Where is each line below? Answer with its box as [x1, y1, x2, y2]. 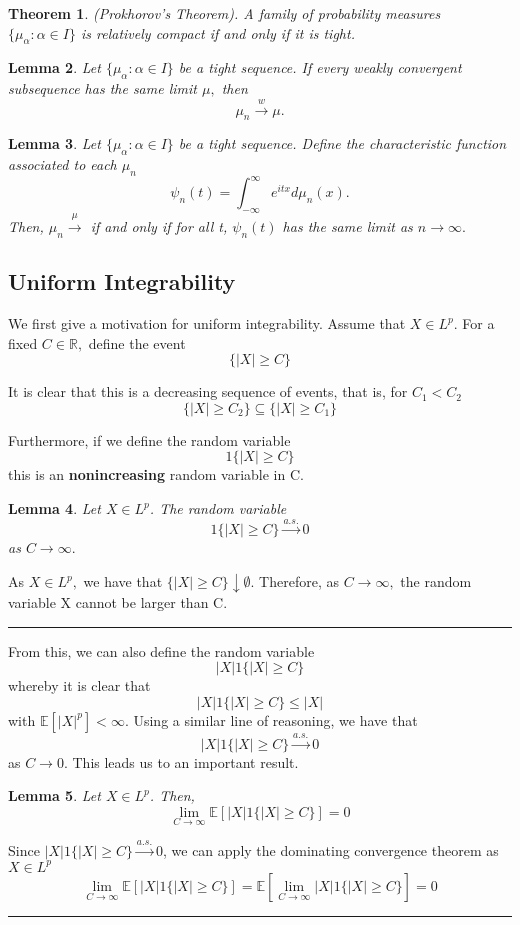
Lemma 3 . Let [8, 133, 101, 154]
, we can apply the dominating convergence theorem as [163, 839, 499, 860]
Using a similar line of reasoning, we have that [133, 709, 418, 730]
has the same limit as [282, 216, 413, 237]
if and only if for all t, [90, 216, 228, 237]
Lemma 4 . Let [8, 498, 101, 519]
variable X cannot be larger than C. [8, 592, 228, 613]
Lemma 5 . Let [8, 785, 101, 806]
